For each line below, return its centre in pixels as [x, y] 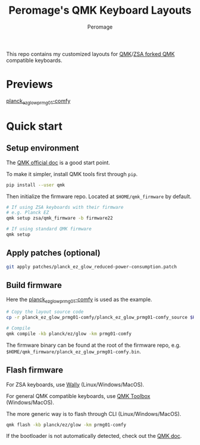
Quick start [34, 126]
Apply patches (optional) [53, 253]
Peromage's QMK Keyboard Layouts [100, 10]
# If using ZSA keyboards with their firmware [65, 207]
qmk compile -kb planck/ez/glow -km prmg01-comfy [69, 334]
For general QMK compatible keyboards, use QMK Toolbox [78, 396]
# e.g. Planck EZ [28, 213]
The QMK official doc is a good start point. [58, 162]
